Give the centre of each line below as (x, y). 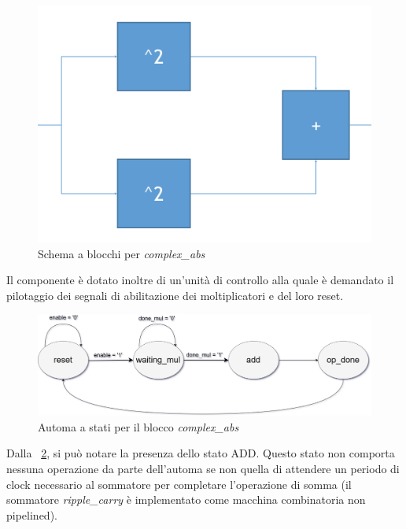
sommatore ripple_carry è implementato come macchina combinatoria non (186, 499)
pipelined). (32, 514)
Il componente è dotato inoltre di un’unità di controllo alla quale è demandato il (200, 280)
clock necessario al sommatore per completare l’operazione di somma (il (179, 484)
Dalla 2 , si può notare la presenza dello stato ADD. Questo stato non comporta (201, 453)
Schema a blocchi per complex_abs (122, 253)
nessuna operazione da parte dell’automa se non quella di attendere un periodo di (203, 468)
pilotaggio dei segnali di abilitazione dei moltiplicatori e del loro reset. (175, 295)
